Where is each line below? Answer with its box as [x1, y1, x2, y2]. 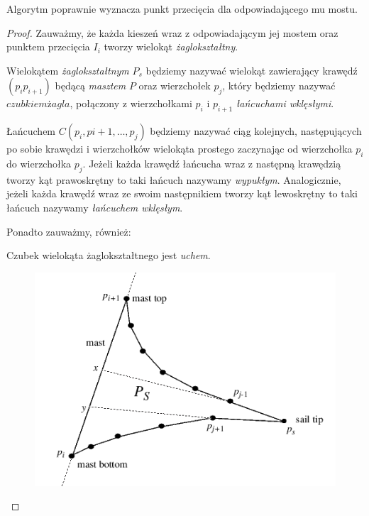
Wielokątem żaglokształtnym [6, 62, 129, 77]
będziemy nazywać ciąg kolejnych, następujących [150, 123, 362, 138]
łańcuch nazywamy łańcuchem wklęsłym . [6, 199, 183, 214]
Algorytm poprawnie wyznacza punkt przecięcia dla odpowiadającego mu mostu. [6, 1, 358, 16]
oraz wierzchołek [138, 78, 211, 93]
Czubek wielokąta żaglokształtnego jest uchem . [6, 248, 211, 263]
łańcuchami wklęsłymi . [236, 96, 334, 111]
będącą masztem [55, 78, 126, 93]
